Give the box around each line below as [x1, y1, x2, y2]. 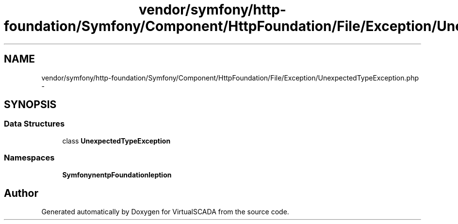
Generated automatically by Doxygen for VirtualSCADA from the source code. [41, 208, 289, 216]
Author [4, 187, 38, 199]
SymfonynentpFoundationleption [62, 170, 172, 179]
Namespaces [4, 153, 55, 163]
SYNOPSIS [4, 98, 57, 111]
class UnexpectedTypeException [62, 136, 171, 145]
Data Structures [4, 119, 65, 129]
